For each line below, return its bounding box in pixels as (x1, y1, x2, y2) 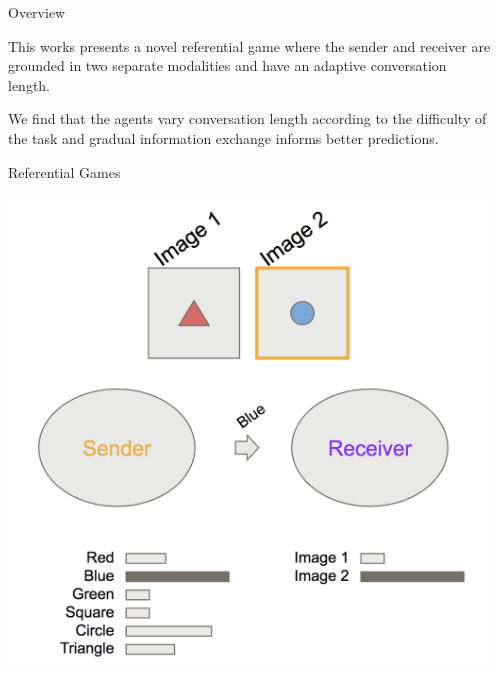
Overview (8, 2, 66, 22)
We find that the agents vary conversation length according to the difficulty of (8, 108, 487, 129)
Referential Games (8, 161, 121, 182)
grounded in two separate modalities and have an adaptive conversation (8, 55, 447, 76)
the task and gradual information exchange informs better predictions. (8, 127, 439, 148)
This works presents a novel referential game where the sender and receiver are (8, 35, 491, 56)
